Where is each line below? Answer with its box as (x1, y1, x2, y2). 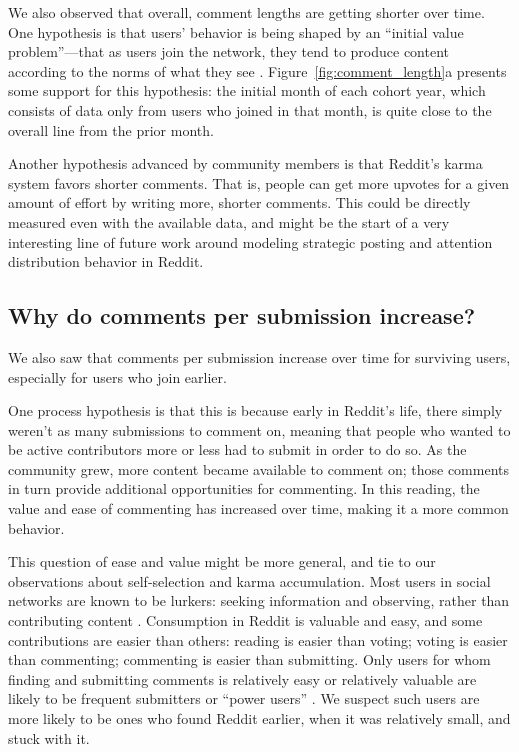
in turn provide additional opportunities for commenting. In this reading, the (8, 478, 480, 499)
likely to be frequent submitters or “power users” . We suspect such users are (8, 688, 480, 709)
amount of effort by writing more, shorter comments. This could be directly (8, 192, 471, 213)
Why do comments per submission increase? (8, 300, 476, 331)
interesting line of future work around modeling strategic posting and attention (8, 231, 493, 252)
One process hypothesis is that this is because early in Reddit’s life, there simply (8, 400, 503, 421)
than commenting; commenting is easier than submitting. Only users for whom (8, 649, 491, 670)
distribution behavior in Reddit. (8, 251, 204, 272)
